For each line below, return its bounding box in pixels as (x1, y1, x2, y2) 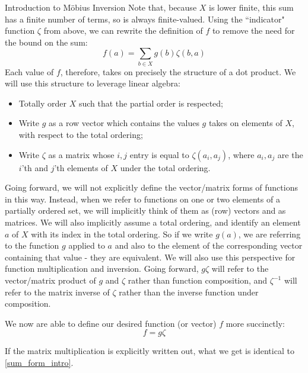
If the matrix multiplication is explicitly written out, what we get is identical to (5, 345, 294, 357)
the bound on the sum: (5, 36, 88, 48)
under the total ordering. (120, 161, 211, 173)
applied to (68, 239, 105, 252)
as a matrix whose (48, 148, 115, 160)
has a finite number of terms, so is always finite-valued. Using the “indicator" (5, 12, 285, 25)
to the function (5, 239, 59, 252)
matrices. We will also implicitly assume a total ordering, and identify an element (5, 216, 301, 229)
